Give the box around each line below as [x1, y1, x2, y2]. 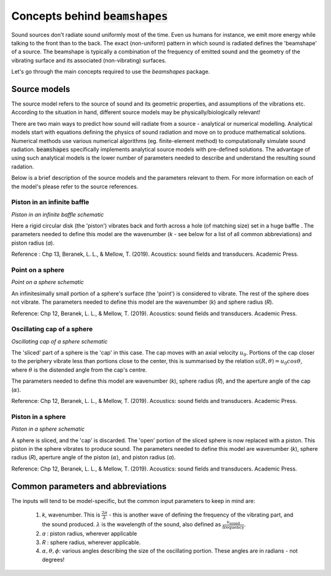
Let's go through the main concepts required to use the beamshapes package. [11, 68, 210, 75]
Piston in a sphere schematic [11, 425, 85, 432]
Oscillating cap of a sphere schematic [11, 337, 108, 345]
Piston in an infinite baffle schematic [11, 210, 104, 218]
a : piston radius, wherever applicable [42, 530, 137, 537]
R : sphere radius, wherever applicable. [42, 539, 141, 546]
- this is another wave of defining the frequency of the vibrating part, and [108, 511, 294, 518]
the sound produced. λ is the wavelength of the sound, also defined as [42, 520, 221, 528]
